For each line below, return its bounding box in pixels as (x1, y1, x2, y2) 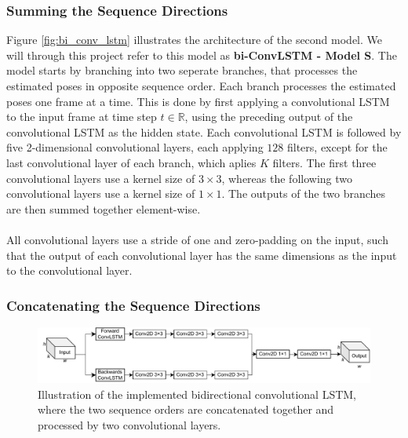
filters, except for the (286, 139, 388, 155)
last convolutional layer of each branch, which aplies (6, 154, 257, 170)
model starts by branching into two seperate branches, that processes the (6, 62, 358, 78)
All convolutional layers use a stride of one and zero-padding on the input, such (6, 231, 388, 247)
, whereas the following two (221, 170, 352, 186)
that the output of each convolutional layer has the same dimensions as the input (6, 246, 397, 263)
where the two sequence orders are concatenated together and (38, 401, 334, 418)
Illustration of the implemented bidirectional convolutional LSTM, (38, 385, 357, 402)
